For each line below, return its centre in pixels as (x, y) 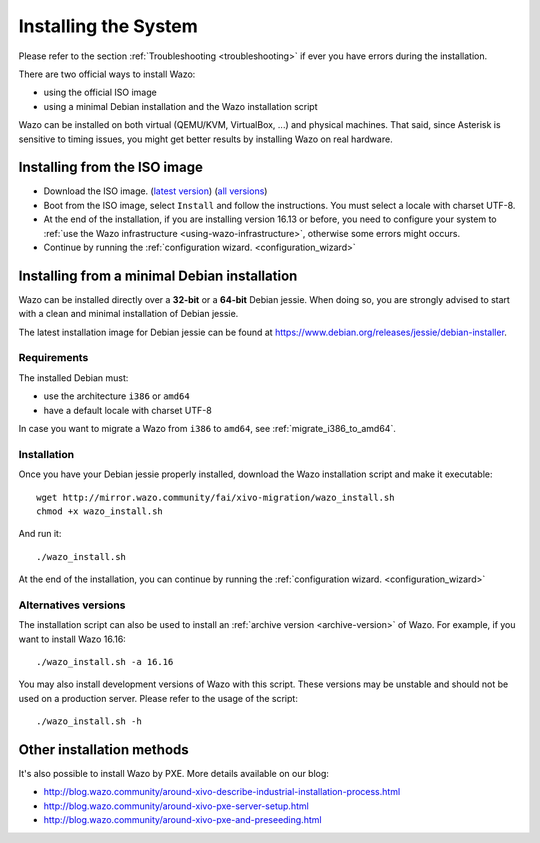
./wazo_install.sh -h (89, 721)
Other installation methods (103, 749)
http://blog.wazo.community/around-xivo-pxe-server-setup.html (176, 806)
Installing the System (108, 26)
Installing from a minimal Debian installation (158, 275)
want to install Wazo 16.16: (72, 639)
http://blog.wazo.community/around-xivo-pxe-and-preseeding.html (182, 820)
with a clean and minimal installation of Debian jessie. (128, 314)
